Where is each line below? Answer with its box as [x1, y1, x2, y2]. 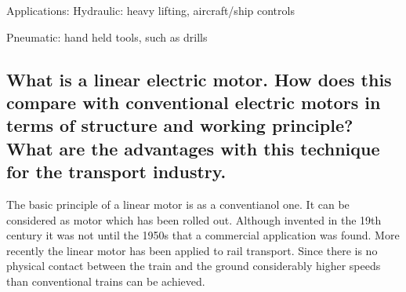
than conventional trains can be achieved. [6, 272, 205, 289]
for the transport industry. [6, 159, 227, 184]
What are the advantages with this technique [6, 136, 380, 160]
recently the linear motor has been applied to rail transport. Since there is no [6, 242, 378, 258]
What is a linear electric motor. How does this [6, 67, 392, 91]
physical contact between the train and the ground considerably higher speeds [6, 257, 381, 274]
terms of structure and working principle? [6, 113, 353, 137]
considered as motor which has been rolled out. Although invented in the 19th [6, 211, 382, 228]
